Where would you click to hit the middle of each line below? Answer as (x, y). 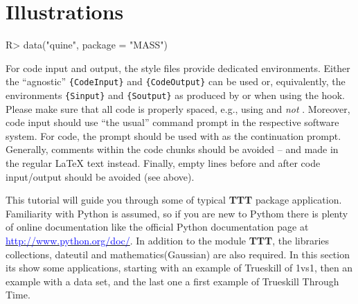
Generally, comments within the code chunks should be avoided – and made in (172, 149)
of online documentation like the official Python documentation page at (157, 227)
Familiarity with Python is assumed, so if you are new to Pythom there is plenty (177, 213)
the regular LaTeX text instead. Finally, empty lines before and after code (163, 163)
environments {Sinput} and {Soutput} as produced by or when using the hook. (175, 95)
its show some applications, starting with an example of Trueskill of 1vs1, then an (179, 268)
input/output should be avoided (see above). (100, 176)
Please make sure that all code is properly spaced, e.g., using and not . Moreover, (178, 108)
